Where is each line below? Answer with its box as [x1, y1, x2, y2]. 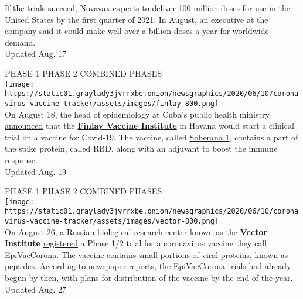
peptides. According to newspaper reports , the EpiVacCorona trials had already [5, 260, 291, 272]
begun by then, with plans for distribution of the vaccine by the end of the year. [5, 271, 293, 284]
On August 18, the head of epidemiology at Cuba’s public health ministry [5, 108, 270, 120]
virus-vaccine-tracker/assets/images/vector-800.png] [5, 217, 219, 225]
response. [5, 153, 38, 166]
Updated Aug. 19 [5, 165, 67, 177]
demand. [5, 36, 36, 48]
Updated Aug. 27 [5, 283, 67, 295]
